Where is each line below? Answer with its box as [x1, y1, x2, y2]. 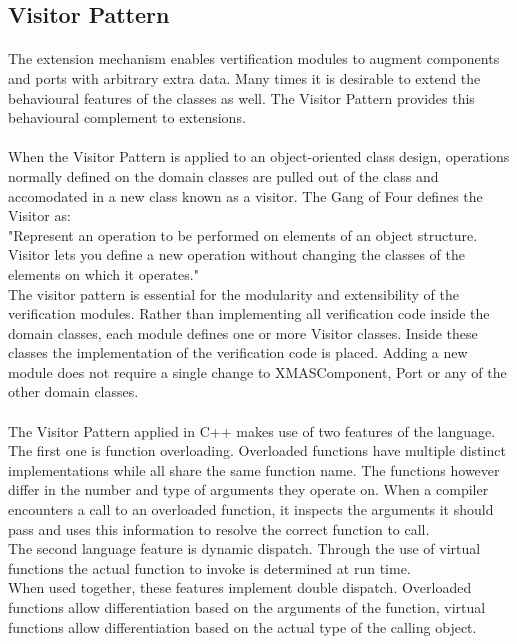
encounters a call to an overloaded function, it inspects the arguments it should [8, 499, 494, 520]
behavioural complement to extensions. [8, 107, 246, 128]
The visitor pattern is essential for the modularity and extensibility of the [8, 283, 459, 304]
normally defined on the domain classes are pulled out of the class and [8, 165, 439, 186]
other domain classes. [8, 381, 139, 402]
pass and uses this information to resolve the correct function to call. [8, 518, 430, 539]
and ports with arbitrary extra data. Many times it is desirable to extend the [8, 67, 481, 88]
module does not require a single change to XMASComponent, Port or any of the [8, 361, 507, 382]
